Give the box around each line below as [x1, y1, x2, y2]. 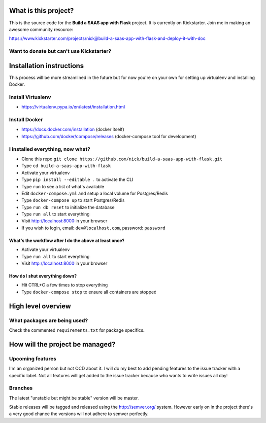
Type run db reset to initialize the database [21, 204, 115, 210]
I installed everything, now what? [9, 145, 91, 152]
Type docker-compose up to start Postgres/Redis [21, 197, 125, 203]
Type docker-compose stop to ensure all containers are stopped [21, 289, 157, 295]
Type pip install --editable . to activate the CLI [21, 176, 133, 182]
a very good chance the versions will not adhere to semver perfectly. [9, 411, 149, 417]
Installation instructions [9, 62, 84, 70]
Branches [9, 385, 33, 391]
